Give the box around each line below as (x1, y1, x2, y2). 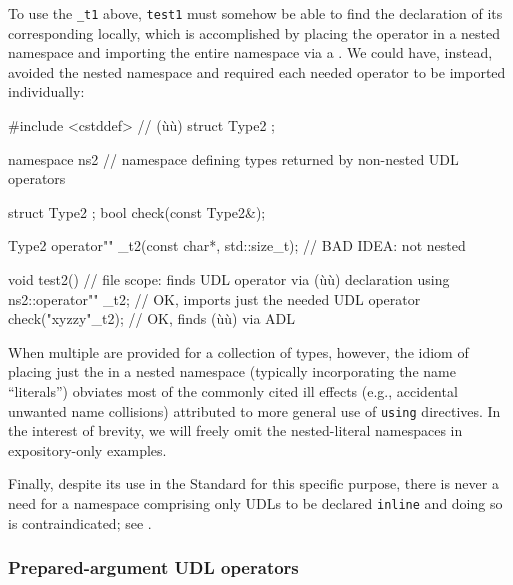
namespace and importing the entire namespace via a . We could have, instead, (8, 42, 493, 63)
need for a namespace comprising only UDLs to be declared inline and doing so (8, 493, 503, 513)
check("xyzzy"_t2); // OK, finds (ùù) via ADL (8, 308, 296, 329)
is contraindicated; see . (8, 512, 152, 533)
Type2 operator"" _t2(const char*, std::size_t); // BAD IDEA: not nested (8, 235, 466, 256)
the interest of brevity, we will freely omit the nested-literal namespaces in (8, 420, 463, 441)
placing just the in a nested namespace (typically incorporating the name (8, 361, 456, 382)
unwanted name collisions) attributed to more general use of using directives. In (8, 400, 501, 421)
